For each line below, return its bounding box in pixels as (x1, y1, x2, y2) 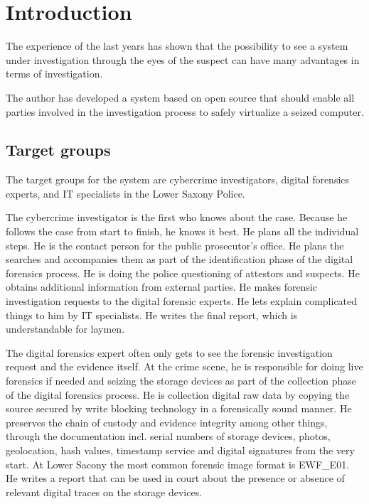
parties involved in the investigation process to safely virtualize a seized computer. (6, 104, 364, 119)
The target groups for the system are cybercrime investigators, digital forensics (6, 172, 350, 187)
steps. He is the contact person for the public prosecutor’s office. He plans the (6, 237, 344, 252)
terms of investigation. (6, 66, 103, 81)
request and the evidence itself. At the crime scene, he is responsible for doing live (6, 359, 363, 374)
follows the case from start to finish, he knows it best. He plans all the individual (6, 224, 359, 239)
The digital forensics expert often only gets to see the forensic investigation (6, 345, 333, 360)
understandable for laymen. (6, 321, 125, 336)
